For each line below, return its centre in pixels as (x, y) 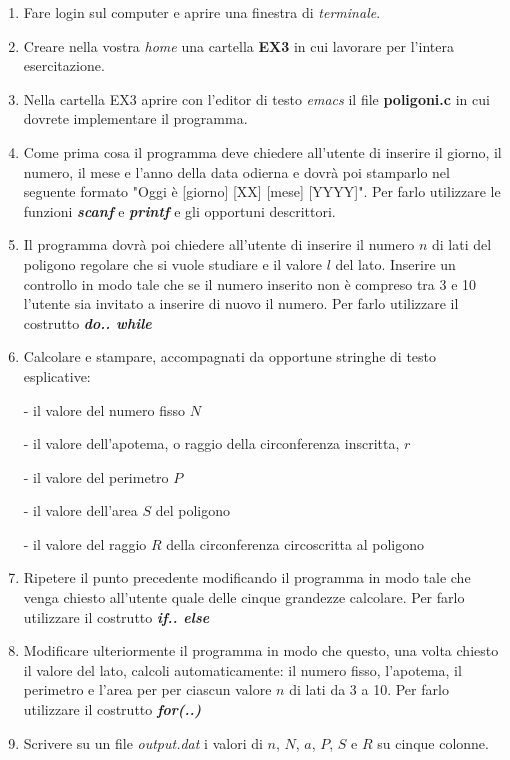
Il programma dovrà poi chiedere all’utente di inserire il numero (219, 244)
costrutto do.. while (87, 322)
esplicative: (57, 375)
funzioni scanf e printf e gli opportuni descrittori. (179, 210)
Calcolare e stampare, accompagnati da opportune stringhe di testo (230, 356)
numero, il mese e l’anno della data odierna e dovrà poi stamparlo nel (236, 171)
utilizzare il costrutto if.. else (116, 616)
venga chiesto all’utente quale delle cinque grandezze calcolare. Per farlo (244, 597)
